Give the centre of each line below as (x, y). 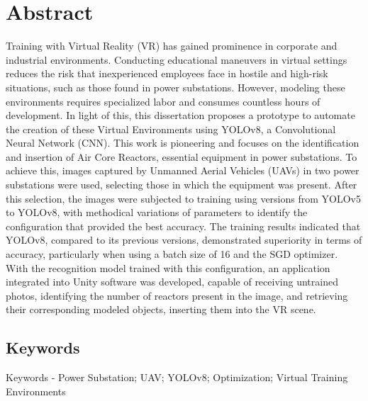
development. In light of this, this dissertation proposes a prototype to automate (180, 115)
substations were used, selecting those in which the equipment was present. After (182, 185)
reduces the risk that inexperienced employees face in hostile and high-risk (167, 73)
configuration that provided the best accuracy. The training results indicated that (183, 226)
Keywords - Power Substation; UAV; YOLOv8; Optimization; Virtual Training (177, 377)
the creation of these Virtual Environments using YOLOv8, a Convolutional (171, 129)
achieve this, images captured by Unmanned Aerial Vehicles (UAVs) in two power (183, 170)
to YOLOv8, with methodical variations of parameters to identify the (157, 212)
